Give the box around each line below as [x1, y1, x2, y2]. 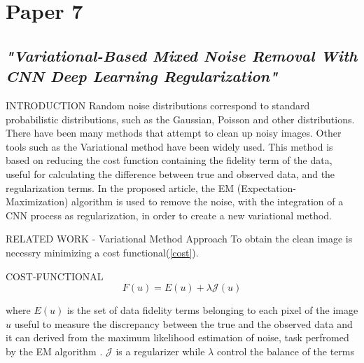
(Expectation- [237, 180, 296, 195]
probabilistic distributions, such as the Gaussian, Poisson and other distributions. [6, 111, 355, 126]
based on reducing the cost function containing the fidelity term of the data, [6, 153, 332, 167]
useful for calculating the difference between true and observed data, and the [6, 166, 335, 181]
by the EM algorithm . [6, 343, 103, 358]
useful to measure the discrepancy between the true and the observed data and [14, 316, 353, 331]
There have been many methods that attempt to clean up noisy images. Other [6, 125, 342, 140]
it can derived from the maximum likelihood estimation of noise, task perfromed [6, 330, 349, 345]
